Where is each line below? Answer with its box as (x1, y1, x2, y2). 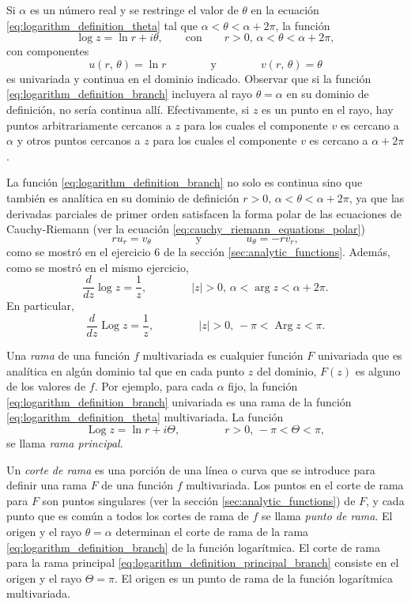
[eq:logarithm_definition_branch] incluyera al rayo (6, 85, 252, 102)
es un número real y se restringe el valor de (29, 2, 239, 17)
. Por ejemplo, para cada (94, 378, 214, 394)
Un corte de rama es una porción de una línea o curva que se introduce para (6, 461, 375, 478)
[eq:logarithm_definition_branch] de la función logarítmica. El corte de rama (6, 538, 380, 555)
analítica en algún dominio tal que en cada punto (6, 362, 245, 379)
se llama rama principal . (6, 435, 123, 451)
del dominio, (256, 362, 317, 379)
